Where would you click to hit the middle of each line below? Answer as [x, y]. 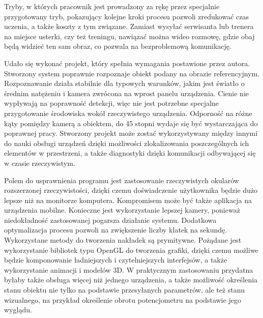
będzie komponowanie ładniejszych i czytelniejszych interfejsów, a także [116, 260]
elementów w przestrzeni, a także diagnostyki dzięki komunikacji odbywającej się [130, 153]
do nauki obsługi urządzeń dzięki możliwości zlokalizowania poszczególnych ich [127, 143]
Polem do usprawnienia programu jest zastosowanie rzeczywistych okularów [122, 180]
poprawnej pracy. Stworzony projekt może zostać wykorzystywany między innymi [131, 133]
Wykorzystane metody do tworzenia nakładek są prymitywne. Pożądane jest [123, 240]
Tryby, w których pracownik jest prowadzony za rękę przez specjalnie [112, 6]
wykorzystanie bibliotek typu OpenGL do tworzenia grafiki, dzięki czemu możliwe [131, 250]
